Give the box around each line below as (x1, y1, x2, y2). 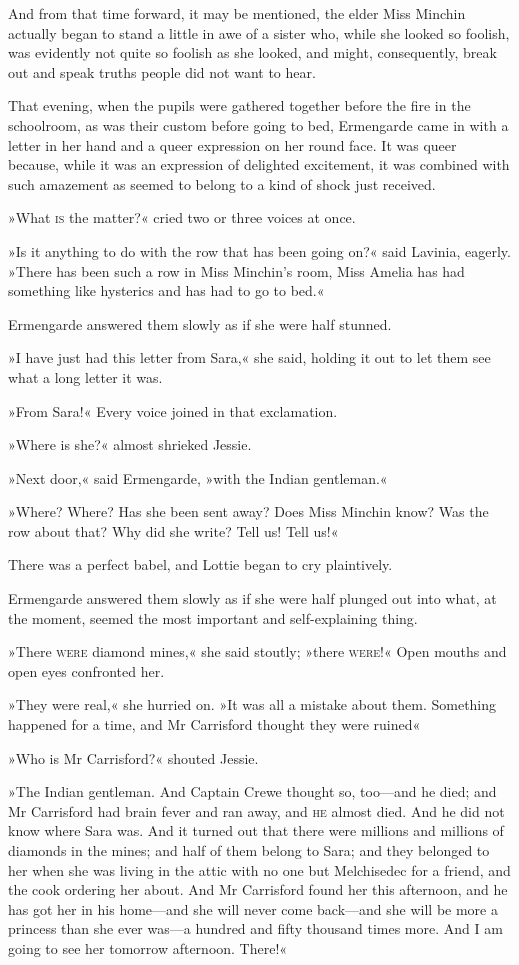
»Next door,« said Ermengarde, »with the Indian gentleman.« (8, 467, 388, 488)
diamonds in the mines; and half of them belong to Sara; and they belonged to (8, 840, 490, 860)
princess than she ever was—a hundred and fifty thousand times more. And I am (8, 918, 503, 939)
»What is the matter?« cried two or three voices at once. (8, 207, 356, 228)
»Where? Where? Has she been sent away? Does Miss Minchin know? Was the (8, 501, 489, 522)
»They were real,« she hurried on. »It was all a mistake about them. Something (8, 694, 497, 715)
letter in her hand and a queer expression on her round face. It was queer (8, 134, 457, 155)
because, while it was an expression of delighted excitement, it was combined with (8, 154, 510, 175)
